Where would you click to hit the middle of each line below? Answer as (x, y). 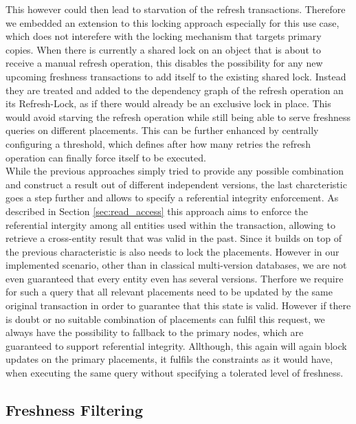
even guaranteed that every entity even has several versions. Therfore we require (175, 278)
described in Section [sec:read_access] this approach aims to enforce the (157, 211)
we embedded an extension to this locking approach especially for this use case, (173, 22)
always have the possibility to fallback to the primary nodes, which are (155, 332)
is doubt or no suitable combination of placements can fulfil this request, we (165, 319)
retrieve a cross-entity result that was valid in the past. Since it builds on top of (174, 238)
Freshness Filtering (74, 410)
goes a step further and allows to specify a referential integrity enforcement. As (172, 198)
